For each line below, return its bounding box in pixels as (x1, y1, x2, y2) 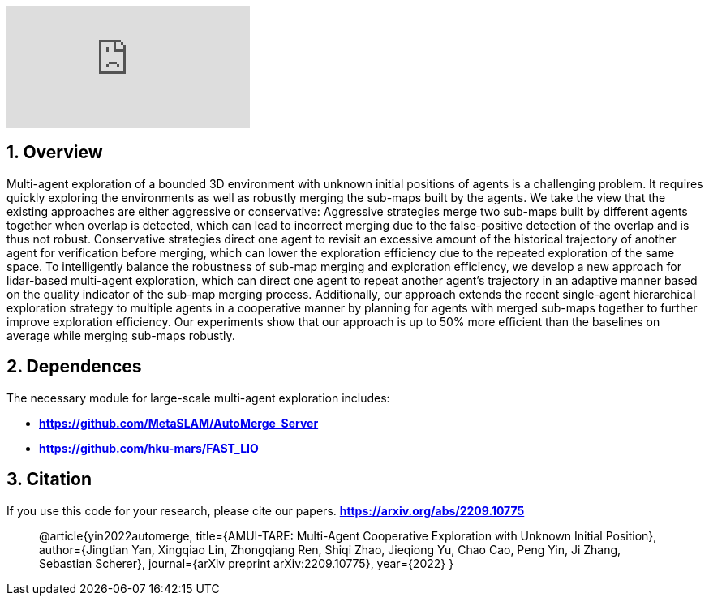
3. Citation (6, 469, 92, 490)
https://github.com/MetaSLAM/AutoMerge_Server (39, 415, 319, 430)
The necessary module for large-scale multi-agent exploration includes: (6, 390, 390, 405)
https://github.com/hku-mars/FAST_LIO (39, 441, 259, 455)
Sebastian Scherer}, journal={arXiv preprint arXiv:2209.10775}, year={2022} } (39, 556, 454, 570)
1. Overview (6, 142, 103, 163)
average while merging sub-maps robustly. (6, 328, 235, 342)
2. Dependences (6, 356, 142, 377)
